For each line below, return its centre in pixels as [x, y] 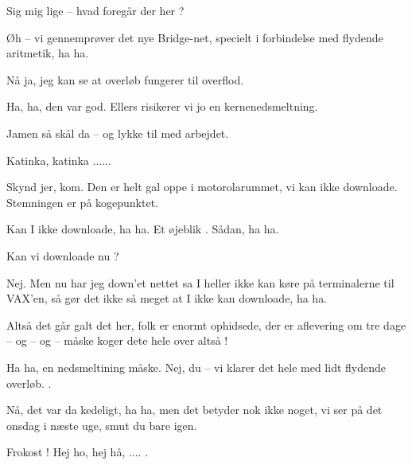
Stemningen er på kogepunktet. [83, 202]
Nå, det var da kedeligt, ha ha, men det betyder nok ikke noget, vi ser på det [194, 410]
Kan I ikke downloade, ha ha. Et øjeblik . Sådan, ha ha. [143, 229]
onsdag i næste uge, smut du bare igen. [102, 425]
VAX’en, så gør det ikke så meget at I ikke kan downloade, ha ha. [167, 298]
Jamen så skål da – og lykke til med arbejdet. [118, 133]
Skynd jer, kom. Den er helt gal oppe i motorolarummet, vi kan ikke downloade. [202, 187]
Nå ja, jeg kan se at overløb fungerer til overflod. [125, 79]
